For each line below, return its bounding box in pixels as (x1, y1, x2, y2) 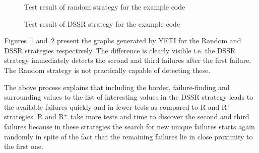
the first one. (4, 141, 43, 151)
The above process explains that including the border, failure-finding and (4, 82, 230, 92)
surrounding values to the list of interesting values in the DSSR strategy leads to (4, 92, 253, 102)
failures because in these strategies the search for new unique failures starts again (4, 121, 255, 131)
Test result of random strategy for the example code (24, 2, 185, 12)
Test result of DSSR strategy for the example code (24, 18, 180, 29)
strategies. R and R (4, 111, 64, 122)
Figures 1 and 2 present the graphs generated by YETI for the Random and (4, 35, 241, 46)
